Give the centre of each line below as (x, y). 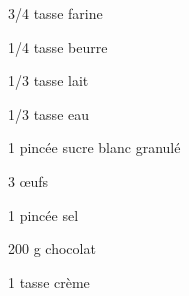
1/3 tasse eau (49, 113)
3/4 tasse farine (55, 13)
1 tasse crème (49, 281)
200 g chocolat (52, 248)
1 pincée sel (43, 214)
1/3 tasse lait (48, 80)
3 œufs (28, 180)
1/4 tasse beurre (58, 46)
